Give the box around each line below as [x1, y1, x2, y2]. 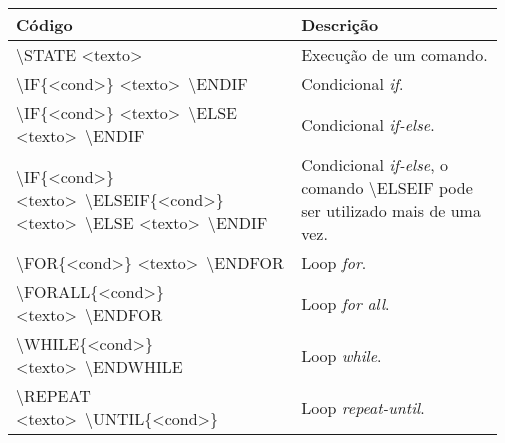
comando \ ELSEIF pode [301, 176, 473, 199]
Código [16, 13, 73, 36]
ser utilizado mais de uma [301, 199, 481, 222]
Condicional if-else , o [301, 153, 448, 176]
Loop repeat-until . [301, 395, 425, 419]
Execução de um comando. [301, 43, 488, 66]
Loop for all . [301, 291, 390, 315]
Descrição [301, 13, 379, 36]
